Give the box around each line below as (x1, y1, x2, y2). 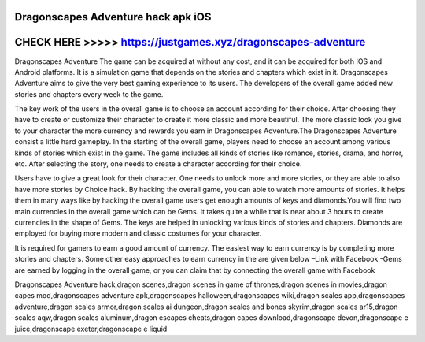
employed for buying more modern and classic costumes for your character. (14, 229, 262, 238)
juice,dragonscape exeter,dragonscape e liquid (14, 324, 168, 333)
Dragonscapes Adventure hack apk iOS (14, 10, 212, 24)
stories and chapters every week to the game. (14, 89, 164, 99)
